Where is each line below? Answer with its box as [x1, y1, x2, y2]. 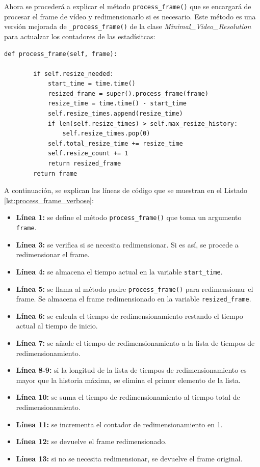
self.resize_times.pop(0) [62, 130, 150, 138]
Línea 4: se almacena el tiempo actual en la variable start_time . [16, 266, 223, 277]
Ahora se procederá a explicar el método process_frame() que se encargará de [4, 1, 251, 11]
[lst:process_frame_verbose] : [4, 195, 94, 205]
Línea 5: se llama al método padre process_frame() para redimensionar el [16, 283, 253, 294]
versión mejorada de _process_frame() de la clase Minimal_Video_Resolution [4, 21, 251, 32]
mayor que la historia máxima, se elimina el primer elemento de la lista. [16, 374, 241, 385]
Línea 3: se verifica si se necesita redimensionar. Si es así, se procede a [16, 239, 239, 250]
